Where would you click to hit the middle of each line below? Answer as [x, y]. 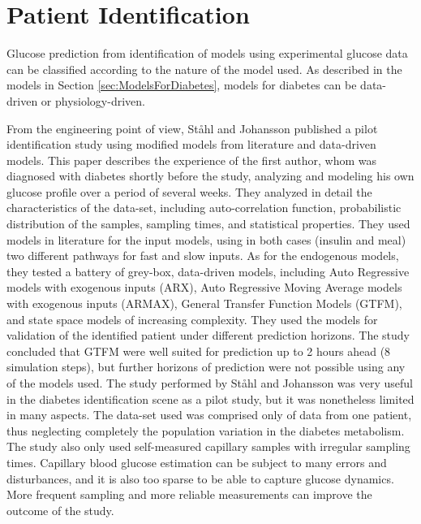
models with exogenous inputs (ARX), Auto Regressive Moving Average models [204, 287]
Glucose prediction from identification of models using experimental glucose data [207, 53]
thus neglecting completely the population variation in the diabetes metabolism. [206, 430]
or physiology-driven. [93, 100]
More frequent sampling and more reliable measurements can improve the [189, 494]
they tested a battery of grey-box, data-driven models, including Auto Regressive [208, 271]
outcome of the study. [60, 510]
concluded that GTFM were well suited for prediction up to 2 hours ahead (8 [199, 351]
